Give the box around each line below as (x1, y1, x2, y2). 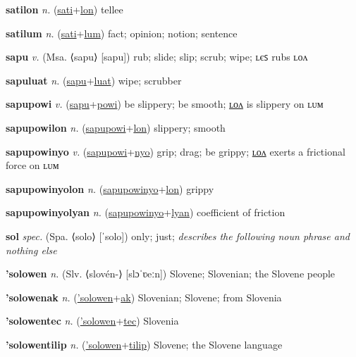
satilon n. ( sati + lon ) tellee (6, 2, 123, 16)
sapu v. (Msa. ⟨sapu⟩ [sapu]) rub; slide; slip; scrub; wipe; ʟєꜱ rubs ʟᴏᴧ (6, 49, 308, 64)
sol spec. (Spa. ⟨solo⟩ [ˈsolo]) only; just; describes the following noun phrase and (6, 228, 350, 243)
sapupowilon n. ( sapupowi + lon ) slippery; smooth (6, 120, 226, 134)
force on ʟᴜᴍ (6, 158, 59, 173)
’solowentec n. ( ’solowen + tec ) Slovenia (6, 313, 179, 328)
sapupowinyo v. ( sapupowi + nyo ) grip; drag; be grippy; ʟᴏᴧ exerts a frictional (6, 144, 345, 158)
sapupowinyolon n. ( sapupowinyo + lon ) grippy (6, 181, 214, 196)
